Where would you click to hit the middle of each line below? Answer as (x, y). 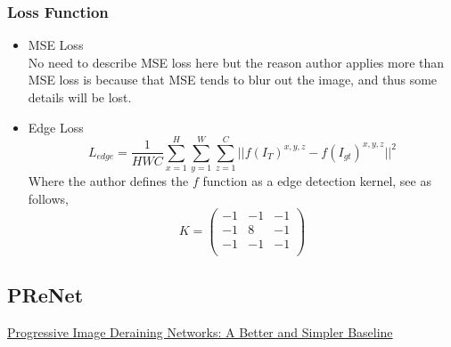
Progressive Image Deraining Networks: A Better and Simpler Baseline (200, 331)
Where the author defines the (108, 181)
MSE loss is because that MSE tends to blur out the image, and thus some (233, 80)
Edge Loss (56, 127)
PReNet (45, 295)
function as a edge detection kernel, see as (317, 181)
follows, (48, 198)
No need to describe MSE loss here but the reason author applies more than (236, 62)
